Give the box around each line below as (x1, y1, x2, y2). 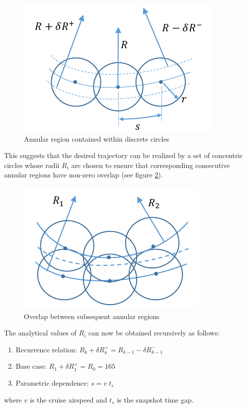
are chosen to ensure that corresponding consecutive (71, 160, 230, 170)
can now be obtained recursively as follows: (88, 327, 220, 338)
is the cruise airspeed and (29, 394, 107, 405)
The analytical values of (4, 327, 77, 338)
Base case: (15, 361, 47, 371)
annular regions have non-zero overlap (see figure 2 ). (4, 169, 163, 180)
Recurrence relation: (15, 344, 77, 354)
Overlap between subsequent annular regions (24, 311, 160, 321)
